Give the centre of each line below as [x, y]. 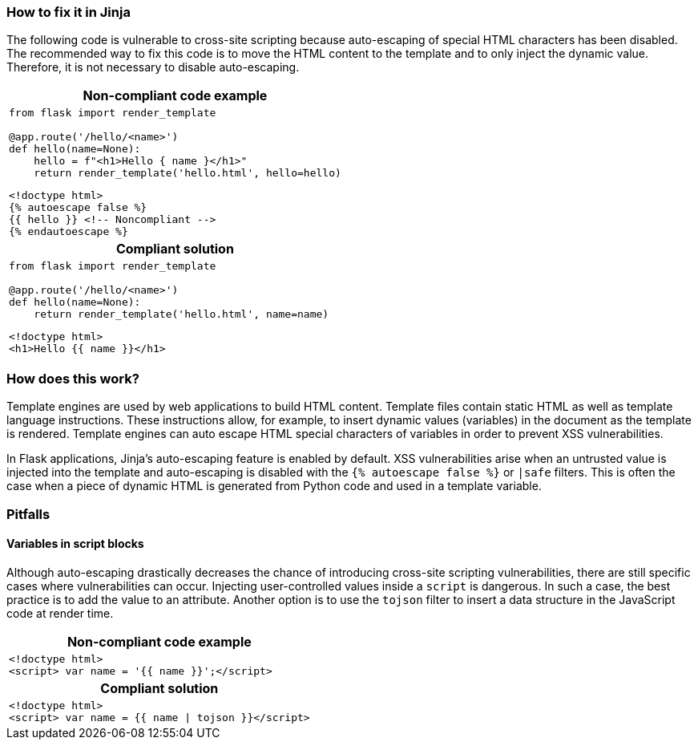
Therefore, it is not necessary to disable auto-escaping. [153, 67]
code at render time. [60, 613]
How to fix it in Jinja [69, 12]
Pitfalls [28, 514]
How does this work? [73, 378]
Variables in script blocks [75, 544]
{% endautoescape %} [69, 232]
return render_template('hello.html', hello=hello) [188, 173]
